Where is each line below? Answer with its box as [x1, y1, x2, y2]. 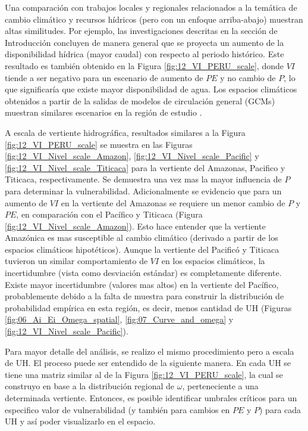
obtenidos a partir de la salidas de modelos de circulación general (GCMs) [5, 94, 275, 107]
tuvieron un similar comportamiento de [5, 255, 148, 267]
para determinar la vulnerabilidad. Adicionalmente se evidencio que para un [5, 184, 282, 197]
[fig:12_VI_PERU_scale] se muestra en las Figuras [5, 138, 193, 150]
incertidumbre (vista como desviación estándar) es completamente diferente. [5, 266, 282, 279]
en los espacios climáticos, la [161, 255, 265, 267]
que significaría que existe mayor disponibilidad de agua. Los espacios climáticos [5, 83, 297, 95]
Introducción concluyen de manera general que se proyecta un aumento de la [5, 36, 284, 48]
